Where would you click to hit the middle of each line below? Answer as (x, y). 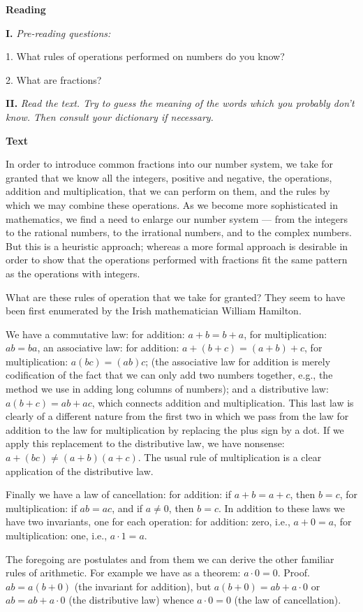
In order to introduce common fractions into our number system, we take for (170, 164)
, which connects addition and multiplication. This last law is (223, 402)
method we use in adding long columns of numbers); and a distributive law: (167, 389)
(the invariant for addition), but (143, 586)
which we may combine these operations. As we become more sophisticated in (172, 204)
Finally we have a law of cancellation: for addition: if (119, 494)
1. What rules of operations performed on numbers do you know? (145, 56)
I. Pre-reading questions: (58, 32)
